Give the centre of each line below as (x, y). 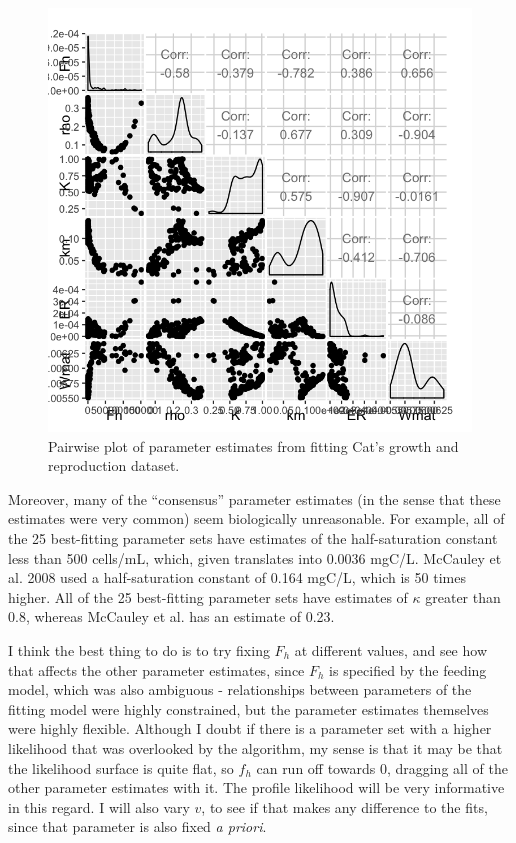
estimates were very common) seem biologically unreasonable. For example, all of (256, 518)
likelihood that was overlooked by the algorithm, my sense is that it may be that (255, 747)
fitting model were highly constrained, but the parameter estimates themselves (248, 708)
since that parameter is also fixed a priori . (137, 826)
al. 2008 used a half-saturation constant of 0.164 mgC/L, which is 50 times (237, 577)
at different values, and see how (390, 649)
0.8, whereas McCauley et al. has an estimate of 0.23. (171, 616)
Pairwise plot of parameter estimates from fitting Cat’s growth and (253, 445)
